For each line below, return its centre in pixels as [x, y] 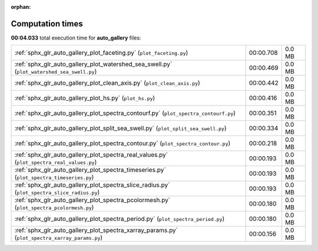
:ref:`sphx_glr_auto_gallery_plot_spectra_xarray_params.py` [96, 230]
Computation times [47, 24]
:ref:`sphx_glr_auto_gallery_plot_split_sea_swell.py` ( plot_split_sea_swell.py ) [120, 128]
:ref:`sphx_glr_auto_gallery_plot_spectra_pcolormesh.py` [92, 200]
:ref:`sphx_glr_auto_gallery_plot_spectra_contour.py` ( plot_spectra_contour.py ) [122, 143]
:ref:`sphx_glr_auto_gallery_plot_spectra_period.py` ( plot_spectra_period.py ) [120, 219]
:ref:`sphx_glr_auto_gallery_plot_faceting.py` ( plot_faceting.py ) [101, 53]
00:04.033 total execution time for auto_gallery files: [76, 38]
